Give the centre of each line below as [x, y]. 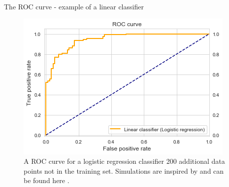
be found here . [47, 180]
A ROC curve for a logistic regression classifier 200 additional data [124, 161]
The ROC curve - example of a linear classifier [74, 6]
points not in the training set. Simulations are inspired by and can [124, 170]
